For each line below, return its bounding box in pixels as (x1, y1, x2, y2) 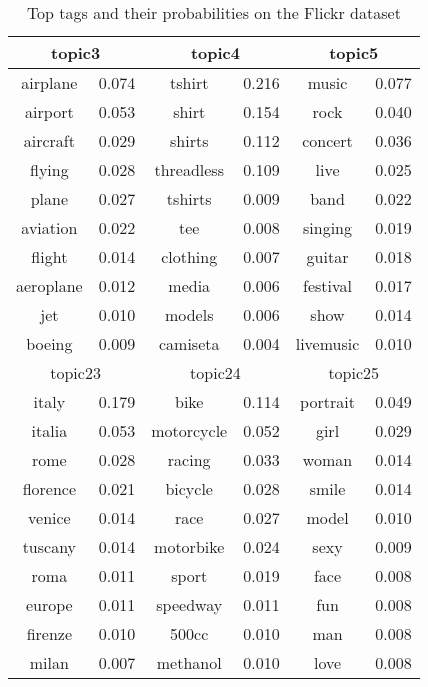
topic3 (51, 41, 101, 64)
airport (25, 100, 74, 123)
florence (22, 477, 77, 500)
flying (30, 158, 69, 181)
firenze (26, 622, 73, 645)
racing (167, 448, 211, 471)
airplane (21, 71, 78, 94)
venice (28, 506, 71, 529)
